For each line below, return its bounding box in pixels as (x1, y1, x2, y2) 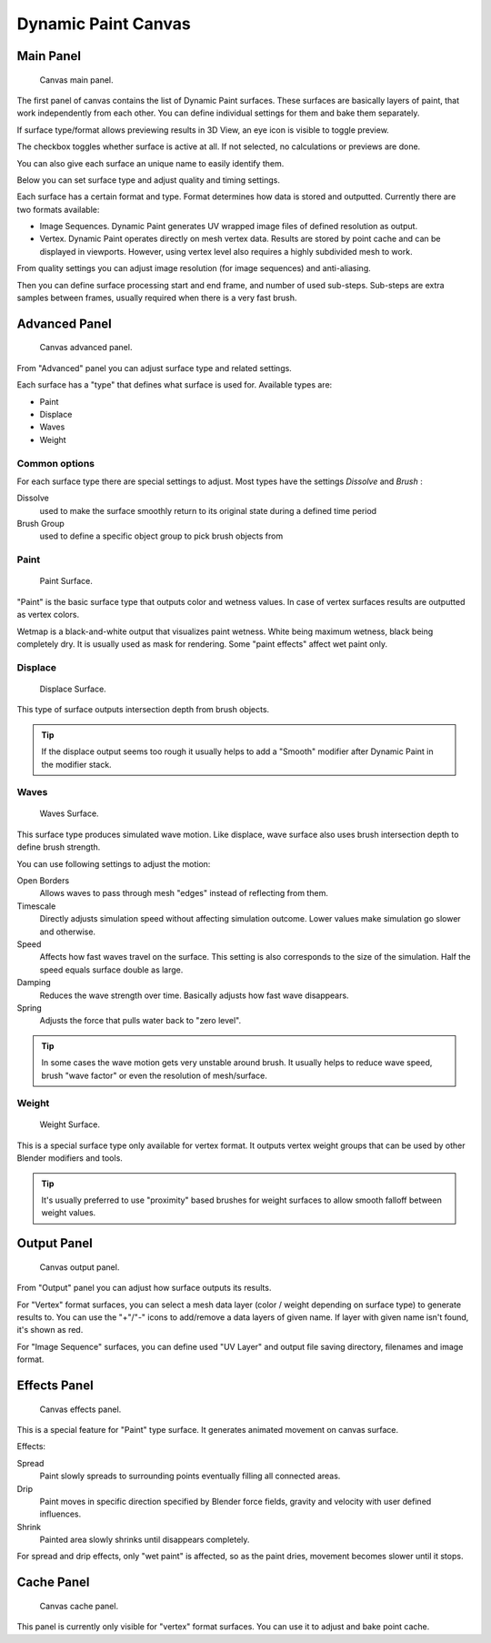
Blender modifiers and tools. (16, 1153, 123, 1164)
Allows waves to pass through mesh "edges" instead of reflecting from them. (39, 888, 329, 899)
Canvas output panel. (39, 1261, 120, 1273)
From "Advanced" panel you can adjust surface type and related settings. (16, 362, 293, 373)
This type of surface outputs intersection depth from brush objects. (16, 704, 270, 715)
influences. (39, 1508, 82, 1519)
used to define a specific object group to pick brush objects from (39, 530, 284, 541)
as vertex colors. (16, 610, 80, 620)
